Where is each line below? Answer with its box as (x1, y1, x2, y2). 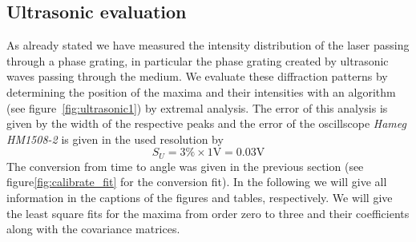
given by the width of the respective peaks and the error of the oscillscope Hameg (6, 115, 406, 132)
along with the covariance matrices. (6, 220, 180, 237)
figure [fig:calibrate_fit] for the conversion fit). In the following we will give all (6, 173, 387, 190)
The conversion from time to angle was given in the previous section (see (6, 157, 364, 174)
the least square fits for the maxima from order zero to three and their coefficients (6, 204, 410, 221)
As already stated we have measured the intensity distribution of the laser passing (6, 37, 410, 54)
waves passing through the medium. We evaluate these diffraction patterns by (6, 68, 388, 85)
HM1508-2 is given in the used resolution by (6, 130, 224, 147)
